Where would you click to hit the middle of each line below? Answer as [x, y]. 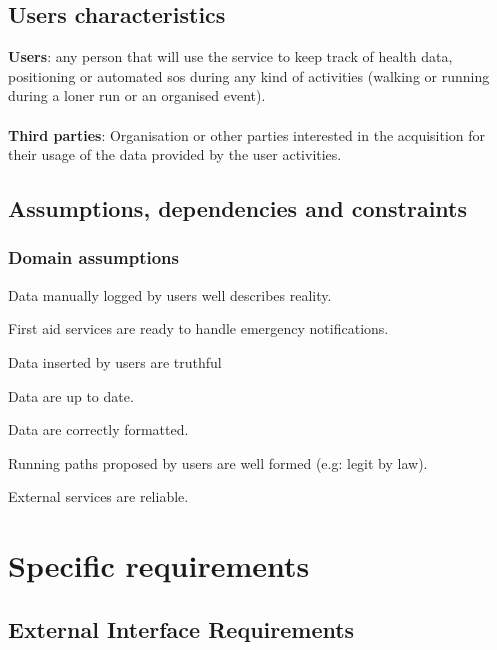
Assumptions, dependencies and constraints [237, 208]
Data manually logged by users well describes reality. [170, 294]
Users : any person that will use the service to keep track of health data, [230, 56]
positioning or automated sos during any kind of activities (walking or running [249, 75]
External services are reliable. [98, 496]
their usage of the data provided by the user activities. [175, 154]
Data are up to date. [71, 395]
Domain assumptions [93, 257]
